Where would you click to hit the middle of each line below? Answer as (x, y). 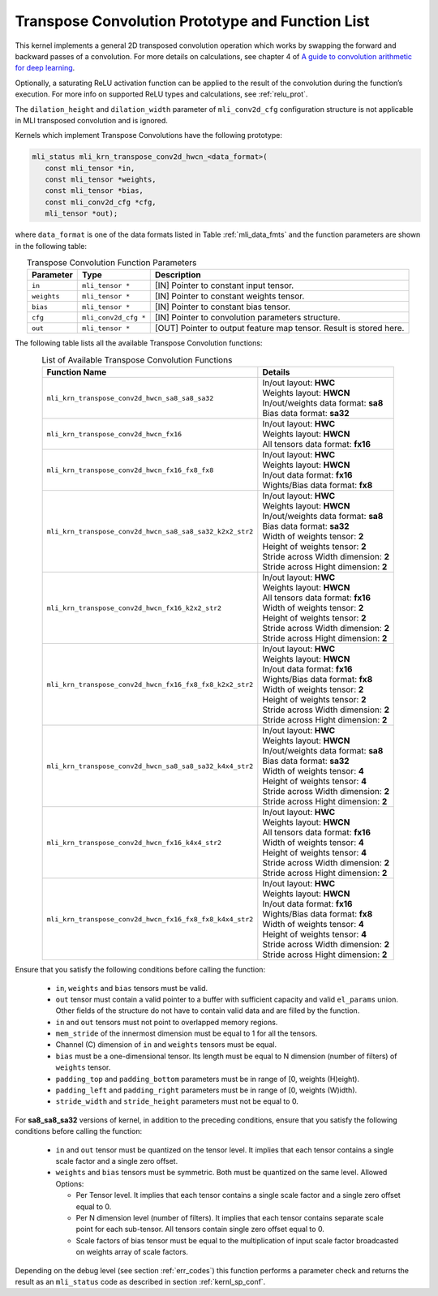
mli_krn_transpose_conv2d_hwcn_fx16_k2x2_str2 (134, 608)
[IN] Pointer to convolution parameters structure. (247, 318)
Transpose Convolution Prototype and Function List (192, 21)
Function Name (77, 372)
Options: (70, 1183)
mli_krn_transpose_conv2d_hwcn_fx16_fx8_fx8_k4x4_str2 (150, 919)
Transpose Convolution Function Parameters (112, 263)
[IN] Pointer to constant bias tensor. (223, 307)
